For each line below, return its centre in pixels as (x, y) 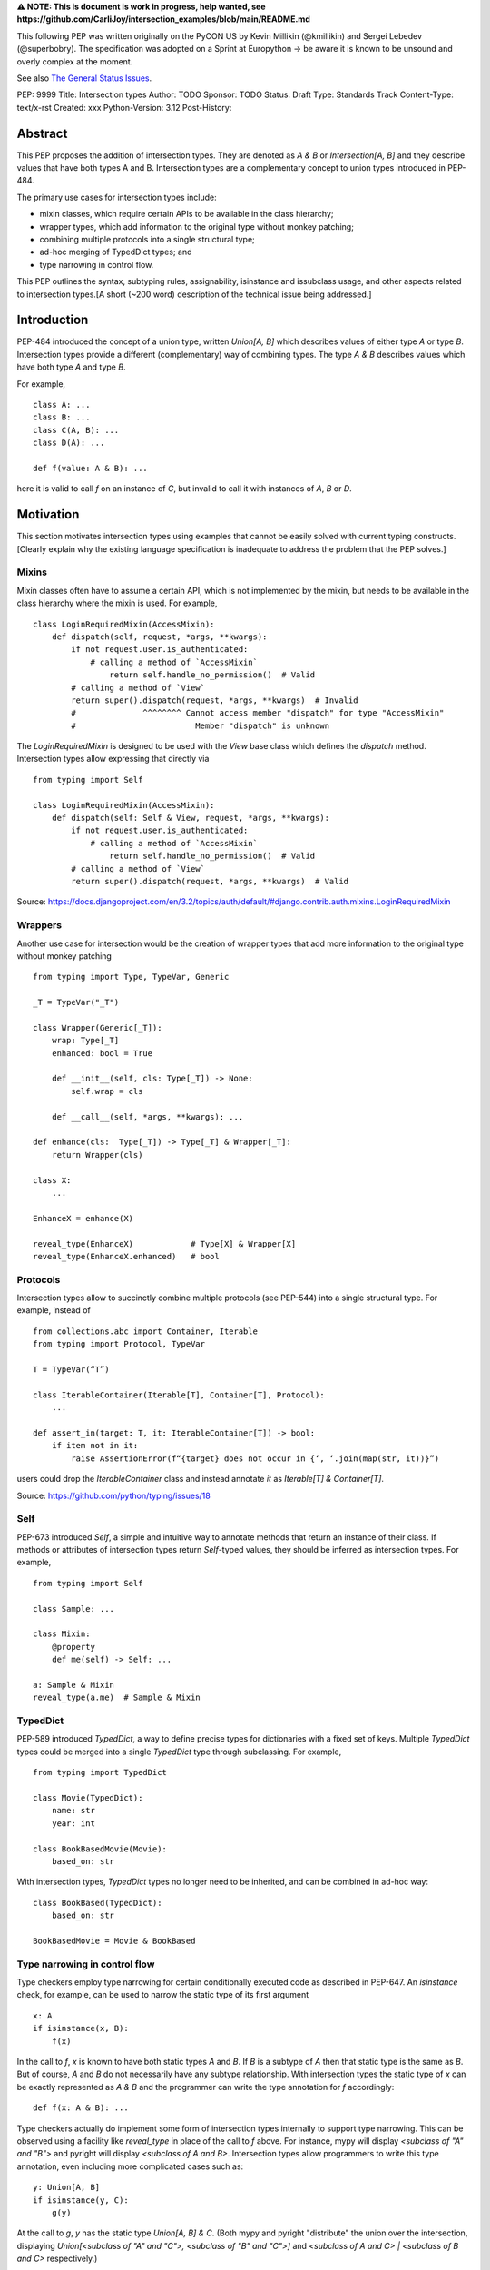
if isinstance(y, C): (81, 2200)
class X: (52, 1180)
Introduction (53, 320)
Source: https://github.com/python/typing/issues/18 (113, 1495)
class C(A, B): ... (76, 430)
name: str (73, 1811)
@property (73, 1647)
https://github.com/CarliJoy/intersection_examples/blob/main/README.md (163, 19)
